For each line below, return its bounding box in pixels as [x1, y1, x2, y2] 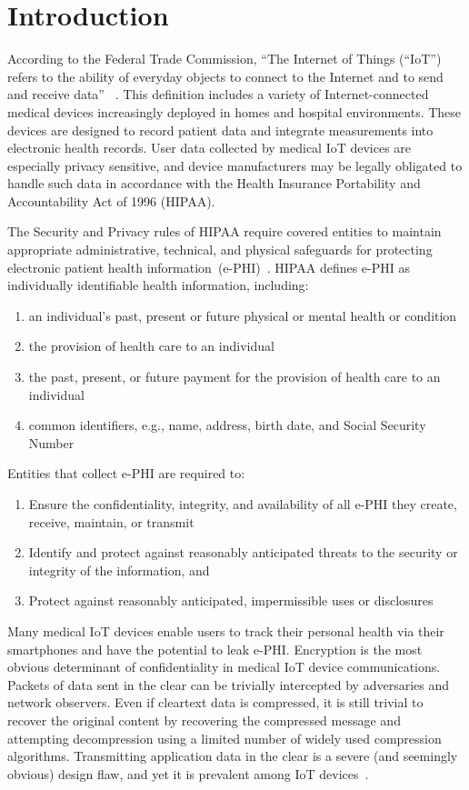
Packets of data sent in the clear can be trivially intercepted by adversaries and [7, 675, 450, 694]
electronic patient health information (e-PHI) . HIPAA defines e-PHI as [7, 257, 410, 276]
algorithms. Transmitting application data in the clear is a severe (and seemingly [7, 746, 458, 765]
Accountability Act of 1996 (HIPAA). [7, 191, 215, 210]
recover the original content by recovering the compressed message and [7, 710, 401, 729]
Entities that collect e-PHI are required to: [7, 464, 245, 483]
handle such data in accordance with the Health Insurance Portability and [7, 174, 421, 193]
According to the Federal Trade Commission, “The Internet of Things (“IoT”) [7, 49, 442, 68]
